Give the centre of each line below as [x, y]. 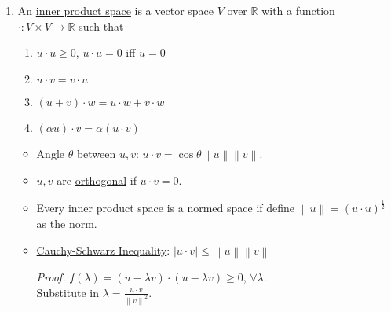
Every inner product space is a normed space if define [166, 207]
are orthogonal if [97, 180]
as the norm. [67, 224]
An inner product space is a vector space [116, 10]
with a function [298, 10]
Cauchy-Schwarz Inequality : [103, 250]
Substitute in [68, 292]
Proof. [51, 277]
